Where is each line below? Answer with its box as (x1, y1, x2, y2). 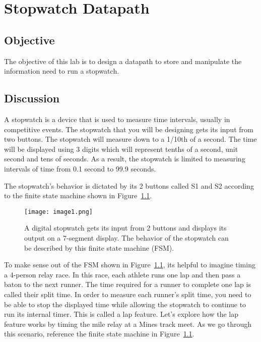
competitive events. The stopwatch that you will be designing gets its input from (4, 124, 253, 134)
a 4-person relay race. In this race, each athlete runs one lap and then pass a (4, 269, 241, 279)
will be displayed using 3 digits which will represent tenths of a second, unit (4, 143, 238, 154)
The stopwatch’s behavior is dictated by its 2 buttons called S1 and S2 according (4, 180, 254, 191)
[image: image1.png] (24, 208, 93, 215)
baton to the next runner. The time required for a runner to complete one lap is (4, 279, 251, 290)
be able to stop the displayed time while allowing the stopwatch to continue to (4, 299, 246, 309)
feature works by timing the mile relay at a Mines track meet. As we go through (4, 318, 252, 329)
